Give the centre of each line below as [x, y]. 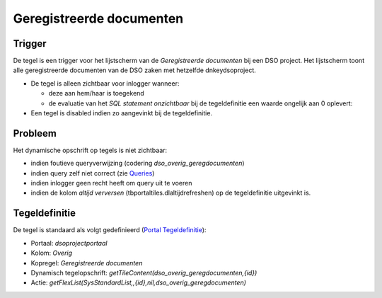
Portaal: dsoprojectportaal [69, 243]
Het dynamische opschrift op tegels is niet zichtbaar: [90, 150]
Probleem [35, 133]
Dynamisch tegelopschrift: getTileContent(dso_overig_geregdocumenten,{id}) [144, 273]
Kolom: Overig [52, 253]
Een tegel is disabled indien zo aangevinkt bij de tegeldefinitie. [121, 113]
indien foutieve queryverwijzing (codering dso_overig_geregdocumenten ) [138, 164]
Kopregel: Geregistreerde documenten [87, 263]
